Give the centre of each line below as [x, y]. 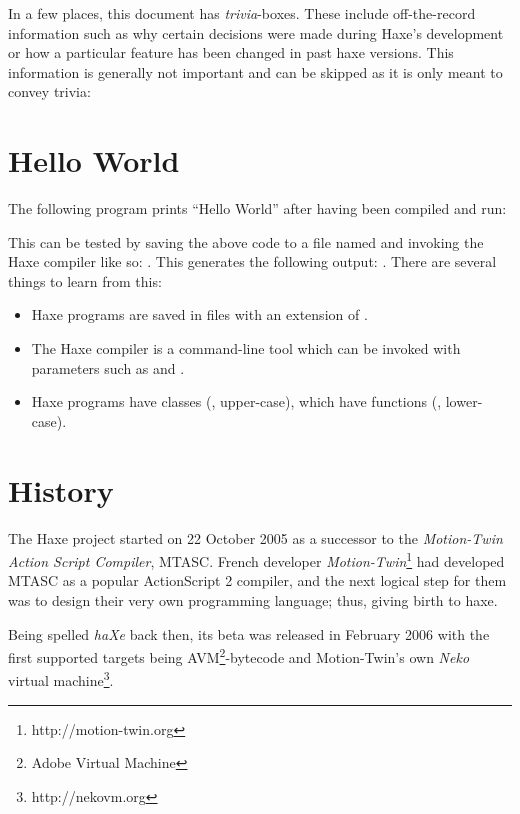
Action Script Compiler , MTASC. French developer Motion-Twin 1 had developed [256, 559]
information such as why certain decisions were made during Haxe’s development [256, 32]
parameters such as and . [108, 367]
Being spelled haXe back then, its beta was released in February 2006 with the [249, 633]
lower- [464, 401]
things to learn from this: [85, 280]
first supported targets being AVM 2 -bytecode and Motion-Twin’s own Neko [239, 655]
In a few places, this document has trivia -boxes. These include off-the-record [242, 13]
